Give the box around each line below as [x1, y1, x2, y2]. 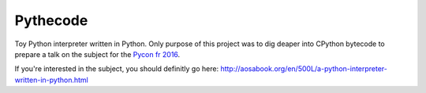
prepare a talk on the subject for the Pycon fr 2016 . [14, 49, 181, 59]
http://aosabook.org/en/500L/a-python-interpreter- [220, 64, 388, 73]
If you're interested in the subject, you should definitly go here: [14, 64, 219, 73]
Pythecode [14, 12, 88, 29]
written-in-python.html [14, 75, 88, 84]
